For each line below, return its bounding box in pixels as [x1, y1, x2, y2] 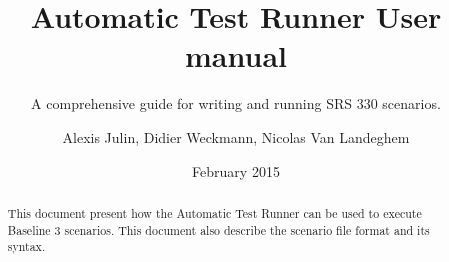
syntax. [7, 238, 46, 255]
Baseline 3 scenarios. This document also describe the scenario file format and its [7, 221, 430, 238]
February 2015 [192, 160, 280, 181]
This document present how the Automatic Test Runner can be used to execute [7, 204, 422, 221]
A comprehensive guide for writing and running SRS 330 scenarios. [31, 93, 441, 114]
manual [185, 35, 287, 76]
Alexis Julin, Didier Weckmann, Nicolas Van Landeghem [62, 126, 410, 147]
